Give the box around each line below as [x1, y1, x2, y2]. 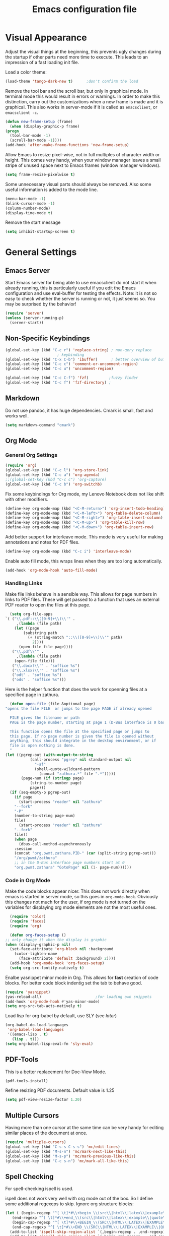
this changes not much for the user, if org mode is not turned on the [5, 899, 146, 905]
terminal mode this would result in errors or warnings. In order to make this [5, 93, 160, 99]
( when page [14, 837, 37, 842]
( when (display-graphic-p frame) [10, 123, 80, 129]
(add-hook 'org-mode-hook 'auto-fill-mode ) [5, 568, 98, 573]
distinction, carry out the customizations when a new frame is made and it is [5, 98, 163, 104]
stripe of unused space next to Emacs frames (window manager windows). [5, 162, 161, 168]
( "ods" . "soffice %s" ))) [12, 677, 66, 683]
